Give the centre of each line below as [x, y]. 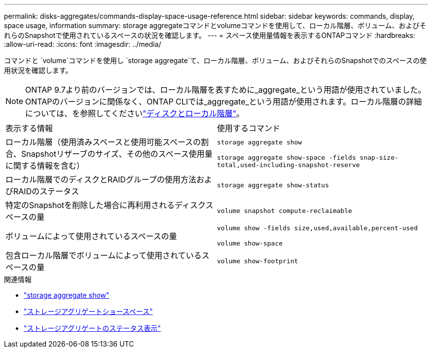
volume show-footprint [258, 261]
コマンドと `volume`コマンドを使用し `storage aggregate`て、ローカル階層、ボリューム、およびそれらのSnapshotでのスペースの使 [215, 60]
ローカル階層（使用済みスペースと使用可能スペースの [103, 142]
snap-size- [379, 157]
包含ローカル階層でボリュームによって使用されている [104, 255]
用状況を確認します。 [38, 70]
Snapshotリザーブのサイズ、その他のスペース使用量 [117, 154]
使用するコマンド [249, 128]
